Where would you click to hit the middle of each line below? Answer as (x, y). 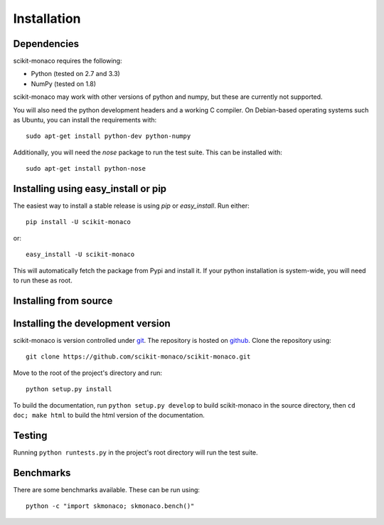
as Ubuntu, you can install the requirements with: (85, 120)
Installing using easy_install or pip (90, 189)
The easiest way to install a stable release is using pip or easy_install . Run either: (131, 206)
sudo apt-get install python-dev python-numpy (108, 136)
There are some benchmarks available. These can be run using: (107, 489)
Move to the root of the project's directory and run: (88, 373)
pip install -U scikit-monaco (79, 222)
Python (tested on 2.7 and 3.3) (75, 74)
